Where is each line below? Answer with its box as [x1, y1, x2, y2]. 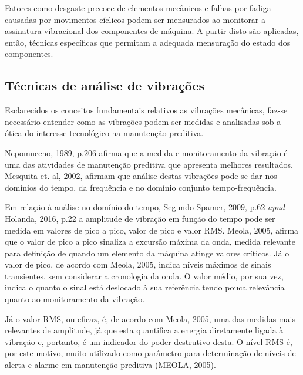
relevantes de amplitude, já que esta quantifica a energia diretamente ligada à [5, 324, 284, 336]
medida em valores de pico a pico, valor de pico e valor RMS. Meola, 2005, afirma [5, 224, 299, 236]
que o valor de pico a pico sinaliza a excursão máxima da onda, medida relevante [5, 235, 295, 248]
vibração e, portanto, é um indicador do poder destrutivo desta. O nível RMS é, [5, 335, 292, 347]
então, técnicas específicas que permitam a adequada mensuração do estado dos [5, 36, 291, 48]
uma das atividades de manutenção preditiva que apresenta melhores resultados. [5, 158, 293, 170]
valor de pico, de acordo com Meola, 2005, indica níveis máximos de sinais [5, 258, 271, 271]
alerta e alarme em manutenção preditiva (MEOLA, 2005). [5, 359, 216, 371]
